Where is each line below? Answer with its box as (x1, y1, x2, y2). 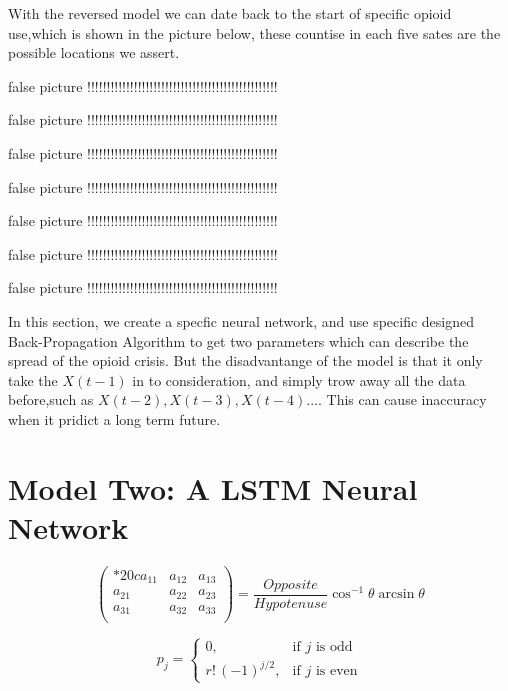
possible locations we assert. (8, 42, 180, 63)
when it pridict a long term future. (8, 408, 221, 429)
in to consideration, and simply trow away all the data (132, 369, 466, 390)
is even (315, 664, 358, 679)
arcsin (378, 587, 415, 602)
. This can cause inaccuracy (317, 389, 487, 410)
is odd (315, 639, 353, 654)
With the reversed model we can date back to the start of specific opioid (8, 3, 452, 23)
